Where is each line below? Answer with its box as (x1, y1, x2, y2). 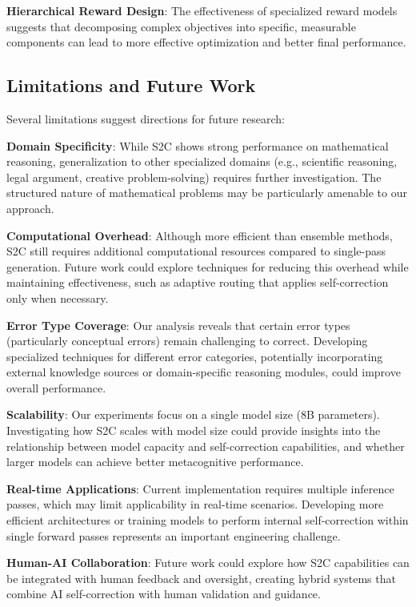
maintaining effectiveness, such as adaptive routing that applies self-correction (6, 274, 389, 291)
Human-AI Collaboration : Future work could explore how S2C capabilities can (6, 554, 410, 571)
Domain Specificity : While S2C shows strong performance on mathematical (6, 137, 389, 154)
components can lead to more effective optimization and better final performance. (6, 34, 406, 50)
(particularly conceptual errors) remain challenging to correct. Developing (6, 332, 368, 349)
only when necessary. (6, 289, 109, 306)
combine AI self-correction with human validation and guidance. (6, 585, 321, 602)
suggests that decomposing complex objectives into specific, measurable (6, 18, 356, 34)
